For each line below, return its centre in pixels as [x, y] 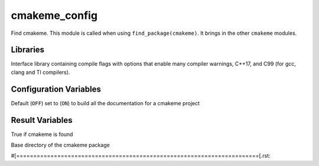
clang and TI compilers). [40, 72]
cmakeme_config [54, 15]
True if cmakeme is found [42, 134]
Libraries [27, 50]
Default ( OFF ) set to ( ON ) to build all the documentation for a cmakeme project [105, 103]
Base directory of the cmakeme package [61, 145]
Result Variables [42, 120]
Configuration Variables [56, 89]
